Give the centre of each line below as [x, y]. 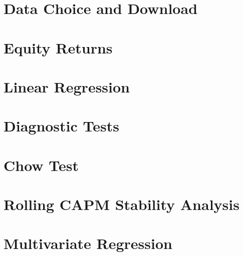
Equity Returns [58, 47]
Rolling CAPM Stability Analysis [121, 204]
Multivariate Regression [88, 243]
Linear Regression [67, 86]
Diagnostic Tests [61, 126]
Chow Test [41, 165]
